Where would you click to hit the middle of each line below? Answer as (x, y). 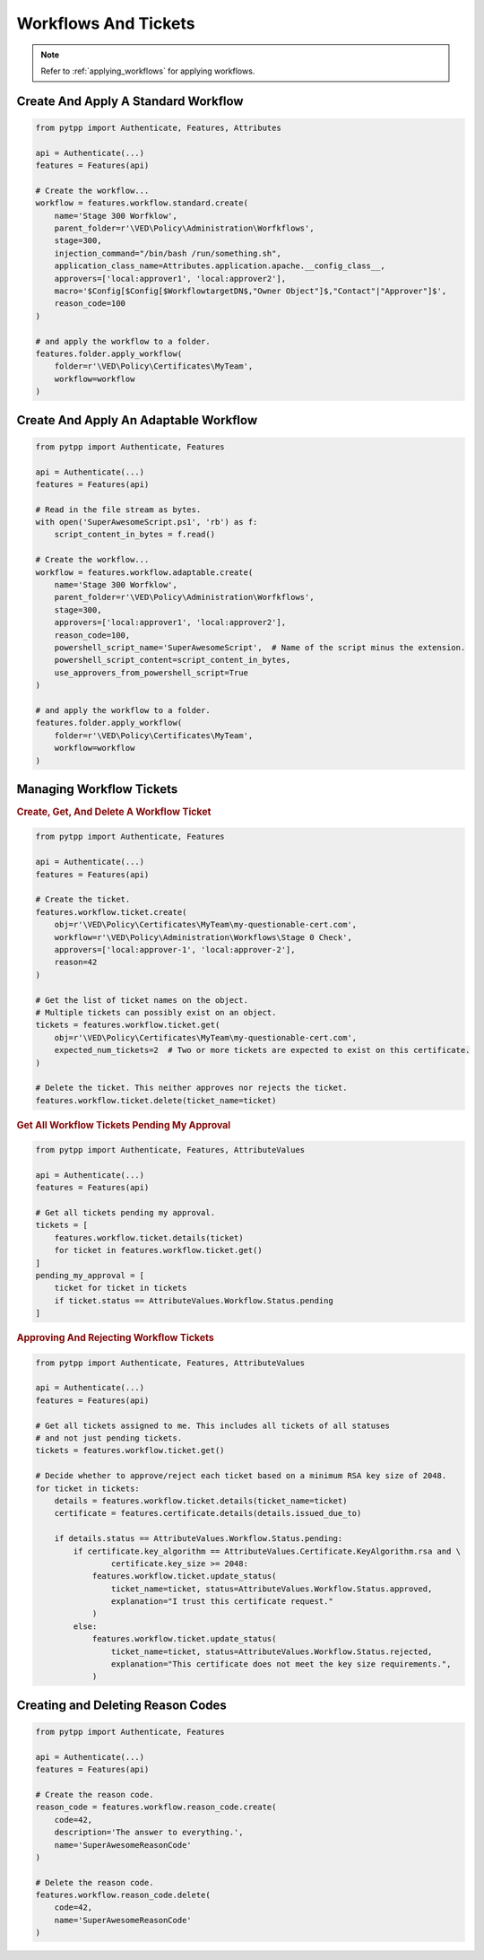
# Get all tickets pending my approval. (125, 1213)
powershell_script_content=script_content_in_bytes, (173, 660)
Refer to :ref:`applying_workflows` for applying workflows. (148, 71)
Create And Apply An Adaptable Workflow (137, 420)
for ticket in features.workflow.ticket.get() (159, 1250)
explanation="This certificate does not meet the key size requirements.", (281, 1664)
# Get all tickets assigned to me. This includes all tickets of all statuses (212, 1425)
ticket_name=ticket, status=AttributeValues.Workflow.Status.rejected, (272, 1651)
